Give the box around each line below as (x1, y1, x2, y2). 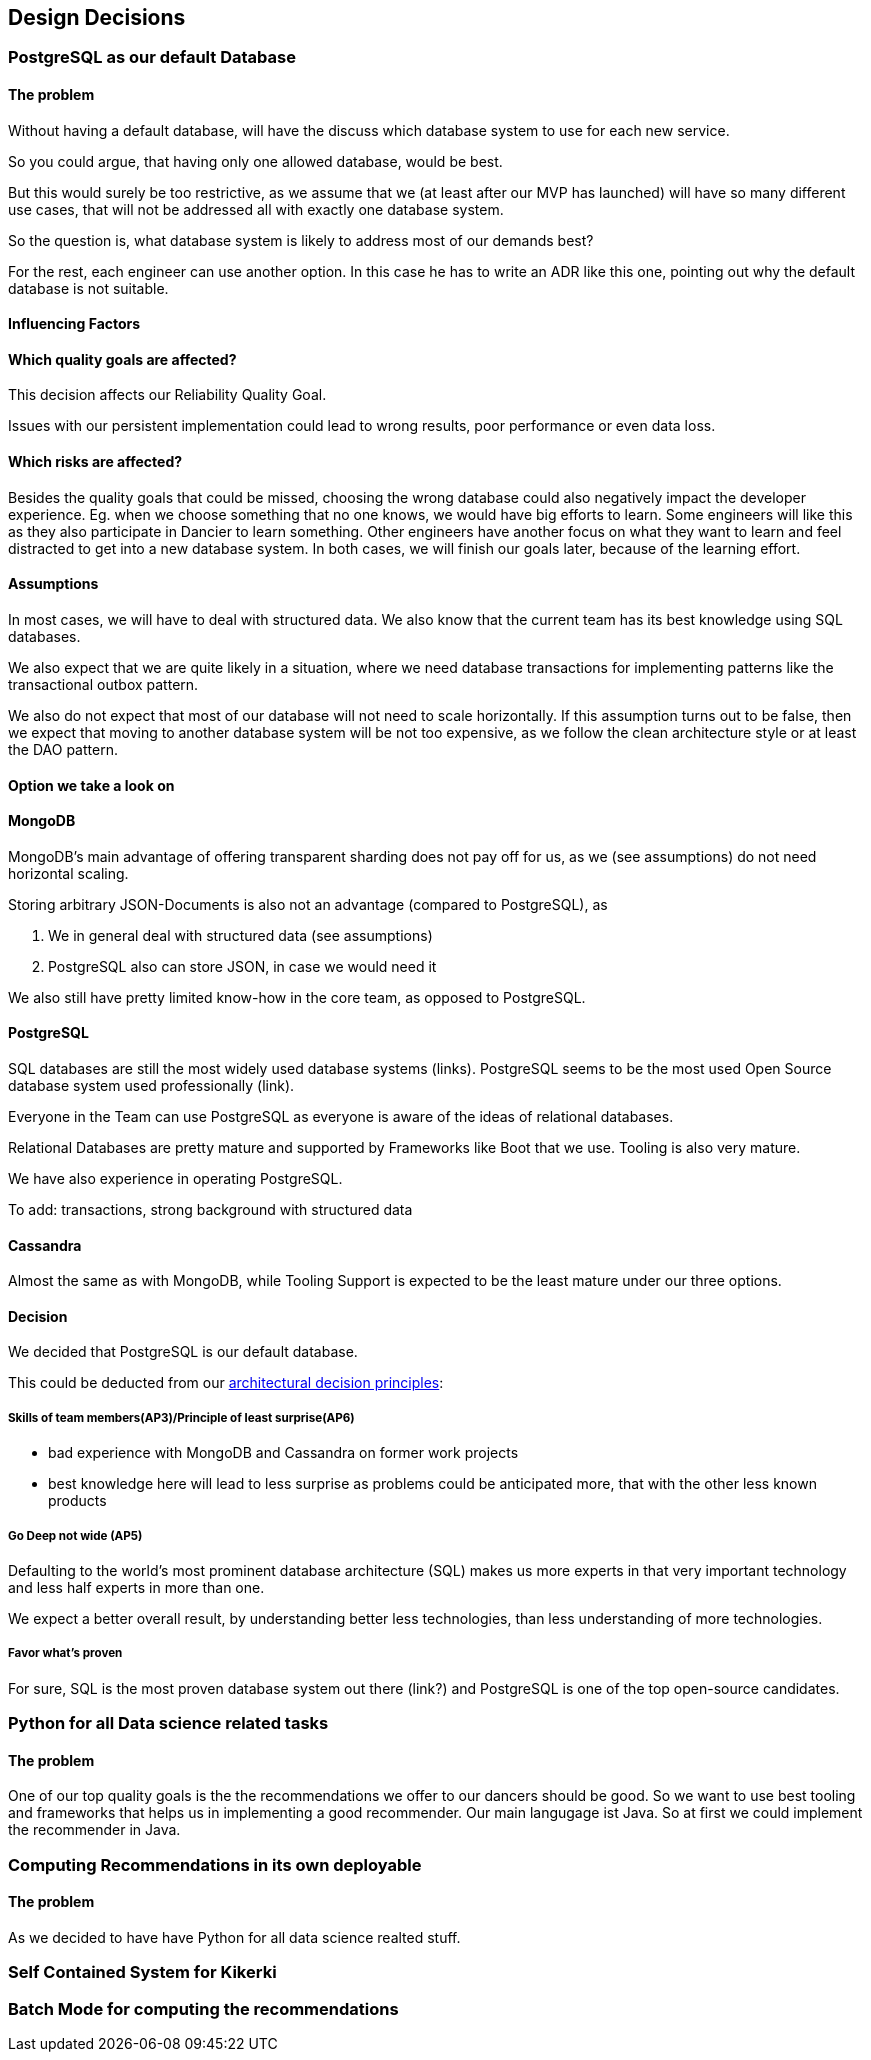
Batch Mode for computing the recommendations (8, 1998, 399, 2019)
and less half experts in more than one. (8, 1578, 265, 1596)
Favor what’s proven (8, 1646, 123, 1661)
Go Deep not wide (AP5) (8, 1528, 143, 1543)
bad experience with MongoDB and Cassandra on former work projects (48, 1444, 519, 1462)
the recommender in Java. (8, 1821, 181, 1839)
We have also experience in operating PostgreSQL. (8, 1169, 343, 1187)
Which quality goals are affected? (8, 350, 237, 368)
